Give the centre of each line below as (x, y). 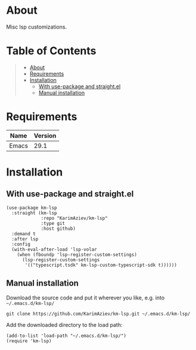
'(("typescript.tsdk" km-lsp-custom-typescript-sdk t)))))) (101, 265)
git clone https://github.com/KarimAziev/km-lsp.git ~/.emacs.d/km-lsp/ (98, 314)
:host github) (58, 229)
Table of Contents (51, 51)
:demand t (24, 234)
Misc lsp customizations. (37, 27)
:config (21, 244)
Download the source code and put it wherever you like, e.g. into (85, 298)
